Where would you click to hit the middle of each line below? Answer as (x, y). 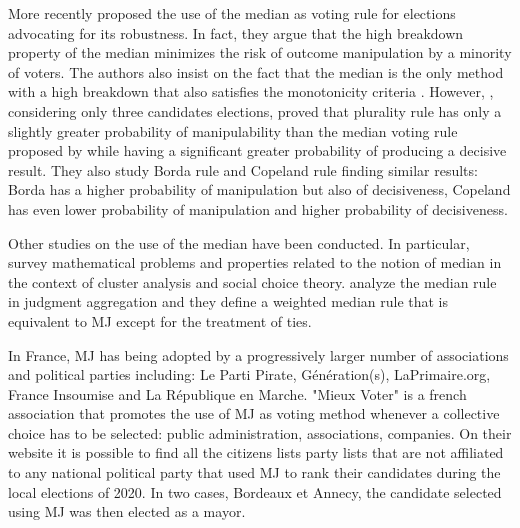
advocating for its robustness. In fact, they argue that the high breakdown (236, 32)
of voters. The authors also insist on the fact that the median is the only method (256, 71)
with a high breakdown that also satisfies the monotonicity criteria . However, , (251, 91)
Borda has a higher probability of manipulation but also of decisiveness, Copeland (259, 189)
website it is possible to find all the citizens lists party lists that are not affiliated (256, 452)
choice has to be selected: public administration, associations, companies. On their (260, 432)
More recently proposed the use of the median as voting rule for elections (232, 13)
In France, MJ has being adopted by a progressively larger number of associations (258, 354)
